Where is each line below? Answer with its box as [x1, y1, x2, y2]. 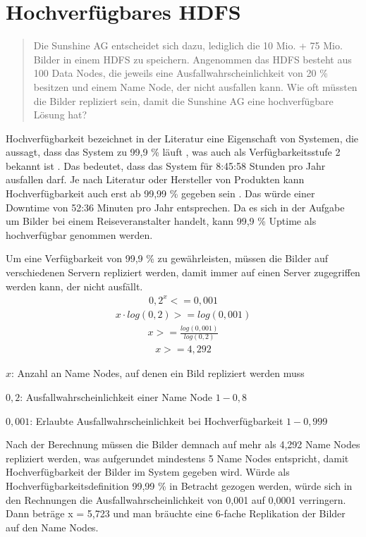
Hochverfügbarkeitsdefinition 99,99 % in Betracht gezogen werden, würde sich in [6, 479, 353, 493]
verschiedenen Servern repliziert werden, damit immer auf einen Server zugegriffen [6, 265, 360, 280]
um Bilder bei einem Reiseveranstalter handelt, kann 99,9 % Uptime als [6, 214, 317, 228]
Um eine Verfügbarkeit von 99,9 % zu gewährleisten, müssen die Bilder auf [6, 251, 329, 266]
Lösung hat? [33, 107, 87, 122]
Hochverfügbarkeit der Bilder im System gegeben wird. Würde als [6, 464, 290, 479]
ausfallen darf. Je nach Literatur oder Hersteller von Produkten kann [6, 172, 305, 187]
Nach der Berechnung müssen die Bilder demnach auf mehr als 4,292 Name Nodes [6, 437, 360, 452]
